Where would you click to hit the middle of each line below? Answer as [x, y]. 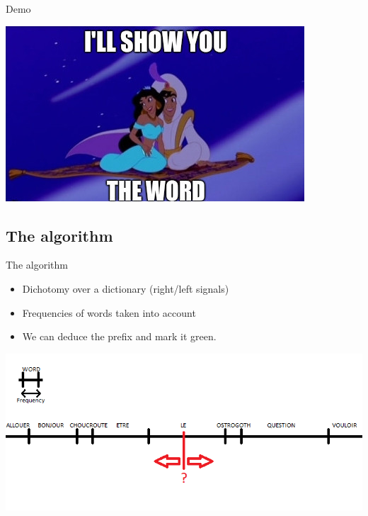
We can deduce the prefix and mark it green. [119, 336]
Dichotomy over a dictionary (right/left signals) [126, 288]
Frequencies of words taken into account [109, 312]
